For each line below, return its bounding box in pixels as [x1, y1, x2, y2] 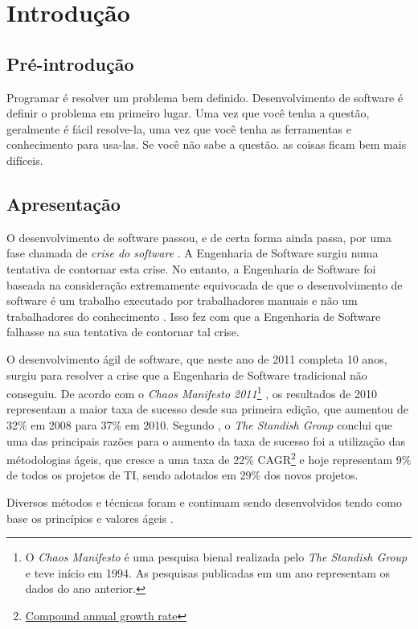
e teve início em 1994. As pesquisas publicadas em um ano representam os [25, 564, 391, 581]
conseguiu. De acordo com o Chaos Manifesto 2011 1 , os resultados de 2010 [6, 383, 377, 401]
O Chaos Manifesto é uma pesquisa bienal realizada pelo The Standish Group [25, 549, 408, 565]
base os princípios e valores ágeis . [6, 509, 174, 526]
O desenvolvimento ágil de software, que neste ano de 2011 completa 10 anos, [6, 350, 387, 367]
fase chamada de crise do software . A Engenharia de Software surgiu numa [6, 245, 379, 261]
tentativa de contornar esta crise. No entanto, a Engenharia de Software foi [6, 260, 376, 277]
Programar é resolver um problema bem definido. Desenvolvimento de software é [6, 88, 404, 105]
